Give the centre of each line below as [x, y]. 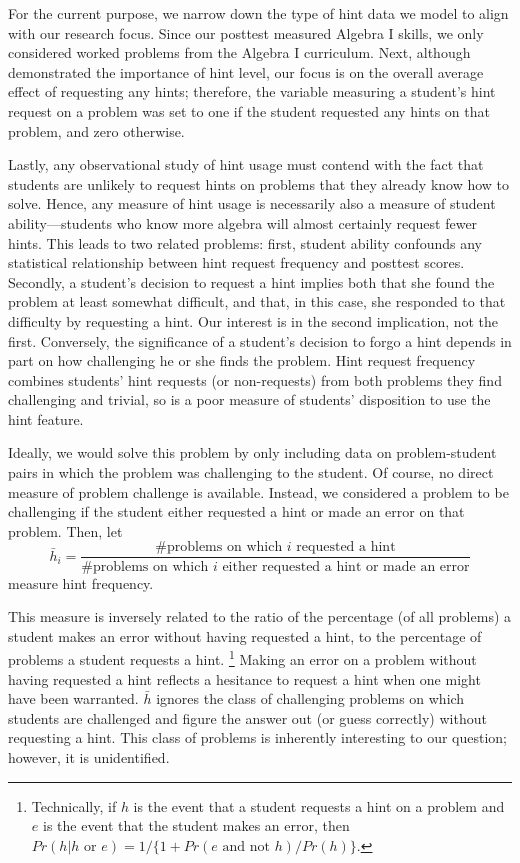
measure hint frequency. [81, 582]
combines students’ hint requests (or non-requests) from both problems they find [255, 379]
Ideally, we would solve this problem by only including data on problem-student [252, 452]
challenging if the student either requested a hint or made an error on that [236, 511]
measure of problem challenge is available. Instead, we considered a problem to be [258, 491]
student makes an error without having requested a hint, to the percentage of [245, 635]
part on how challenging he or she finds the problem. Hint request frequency [242, 360]
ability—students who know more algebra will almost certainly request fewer [243, 222]
